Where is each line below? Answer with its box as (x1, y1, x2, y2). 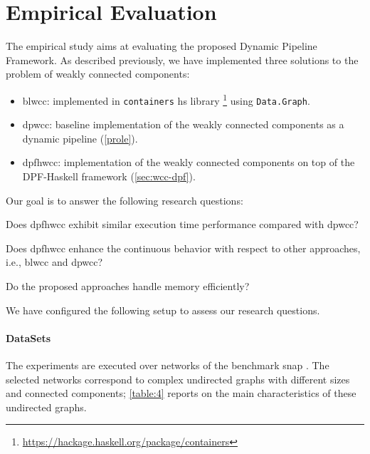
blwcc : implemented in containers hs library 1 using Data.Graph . (22, 91, 310, 108)
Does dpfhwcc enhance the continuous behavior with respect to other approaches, (6, 240, 361, 255)
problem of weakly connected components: (6, 66, 190, 81)
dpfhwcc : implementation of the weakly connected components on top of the (22, 155, 355, 170)
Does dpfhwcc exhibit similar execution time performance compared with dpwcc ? (6, 217, 359, 232)
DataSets (6, 330, 51, 345)
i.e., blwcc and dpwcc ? (6, 254, 103, 269)
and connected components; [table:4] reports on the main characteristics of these (6, 386, 356, 401)
